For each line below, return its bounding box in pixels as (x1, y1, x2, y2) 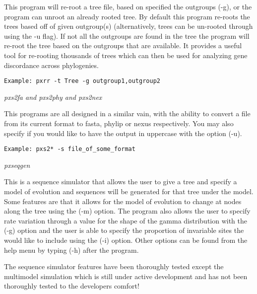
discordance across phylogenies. (4, 60, 99, 70)
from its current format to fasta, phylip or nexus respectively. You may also (4, 118, 234, 128)
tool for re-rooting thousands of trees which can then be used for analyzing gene (4, 50, 248, 60)
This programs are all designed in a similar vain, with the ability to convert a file (4, 108, 251, 119)
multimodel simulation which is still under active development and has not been (4, 271, 248, 281)
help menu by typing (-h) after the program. (4, 244, 139, 255)
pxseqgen (4, 159, 30, 170)
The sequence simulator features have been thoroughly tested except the (4, 261, 224, 272)
